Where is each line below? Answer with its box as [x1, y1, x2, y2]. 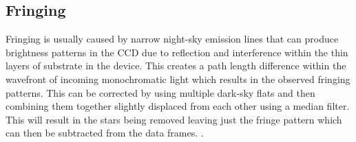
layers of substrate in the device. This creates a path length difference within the [6, 58, 346, 73]
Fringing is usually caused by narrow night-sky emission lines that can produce [6, 32, 339, 46]
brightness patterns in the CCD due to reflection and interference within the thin [6, 45, 348, 59]
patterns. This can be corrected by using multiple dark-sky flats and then [6, 85, 315, 99]
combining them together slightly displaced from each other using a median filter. [6, 99, 350, 113]
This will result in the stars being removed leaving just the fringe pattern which [6, 112, 342, 126]
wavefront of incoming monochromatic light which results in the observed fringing [6, 71, 350, 86]
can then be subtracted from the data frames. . [6, 126, 204, 140]
